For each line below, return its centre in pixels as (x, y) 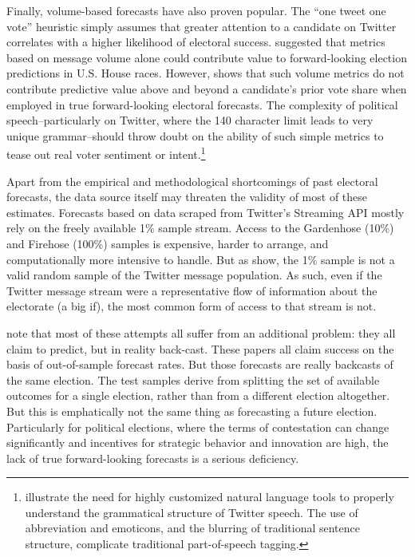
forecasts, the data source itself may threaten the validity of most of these (187, 197)
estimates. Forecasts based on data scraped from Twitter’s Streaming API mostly (206, 212)
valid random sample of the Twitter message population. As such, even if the (194, 275)
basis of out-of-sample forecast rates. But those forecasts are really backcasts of (200, 364)
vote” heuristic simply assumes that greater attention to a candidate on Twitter (202, 26)
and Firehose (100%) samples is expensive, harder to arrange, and (168, 243)
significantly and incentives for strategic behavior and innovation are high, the (198, 442)
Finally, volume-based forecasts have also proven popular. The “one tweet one (196, 10)
